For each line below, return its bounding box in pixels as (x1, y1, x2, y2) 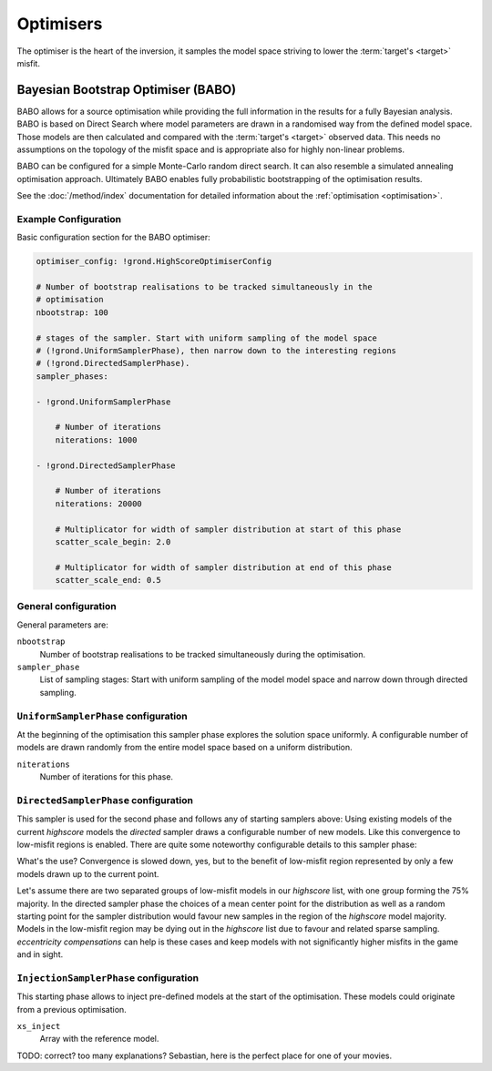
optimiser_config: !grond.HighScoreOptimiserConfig (36, 256, 272, 267)
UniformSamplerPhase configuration (16, 709, 189, 722)
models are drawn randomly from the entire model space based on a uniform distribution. (16, 742, 353, 753)
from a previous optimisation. (16, 1004, 127, 1015)
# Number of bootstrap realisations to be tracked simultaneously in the (36, 282, 373, 292)
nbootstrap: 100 (36, 307, 109, 318)
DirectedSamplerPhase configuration (16, 793, 193, 806)
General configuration (16, 600, 118, 613)
